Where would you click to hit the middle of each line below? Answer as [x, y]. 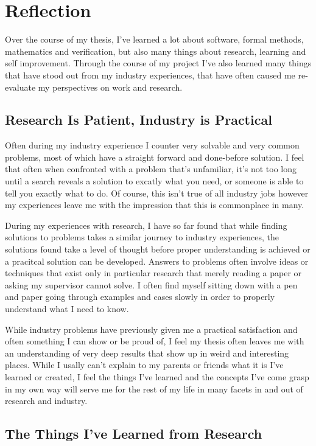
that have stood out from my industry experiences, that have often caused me [150, 75]
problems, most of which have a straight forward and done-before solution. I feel [155, 157]
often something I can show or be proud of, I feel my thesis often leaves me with [155, 341]
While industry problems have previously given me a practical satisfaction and [151, 329]
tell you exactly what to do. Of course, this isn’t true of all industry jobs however [157, 193]
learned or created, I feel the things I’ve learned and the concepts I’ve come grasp [157, 376]
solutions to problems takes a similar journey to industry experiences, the [142, 237]
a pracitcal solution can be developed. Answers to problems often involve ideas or [157, 261]
